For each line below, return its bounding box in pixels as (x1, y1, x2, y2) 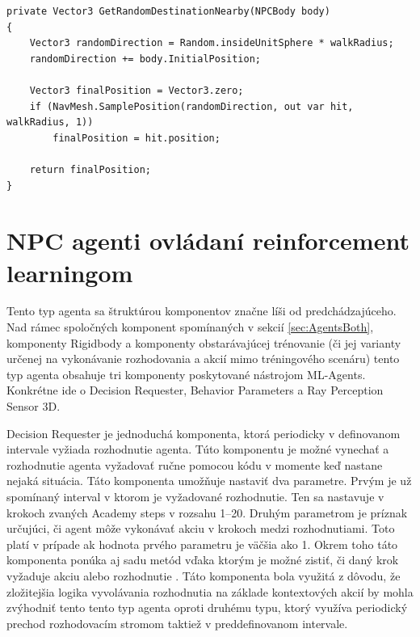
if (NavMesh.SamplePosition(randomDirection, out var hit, (29, 100, 354, 112)
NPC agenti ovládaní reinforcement (6, 224, 409, 257)
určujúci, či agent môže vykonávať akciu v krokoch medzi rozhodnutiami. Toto (6, 520, 395, 537)
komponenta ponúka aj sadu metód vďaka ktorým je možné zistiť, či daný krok (6, 551, 399, 568)
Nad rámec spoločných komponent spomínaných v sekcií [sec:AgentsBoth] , (6, 318, 374, 335)
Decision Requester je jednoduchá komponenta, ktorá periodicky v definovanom (6, 424, 401, 441)
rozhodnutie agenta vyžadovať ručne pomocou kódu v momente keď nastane (6, 456, 383, 473)
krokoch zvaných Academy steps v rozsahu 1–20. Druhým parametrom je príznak (6, 504, 408, 521)
